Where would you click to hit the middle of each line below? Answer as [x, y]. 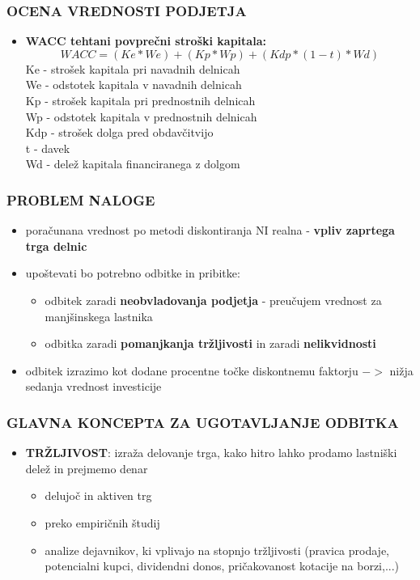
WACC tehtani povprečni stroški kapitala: [146, 41]
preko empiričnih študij [102, 522]
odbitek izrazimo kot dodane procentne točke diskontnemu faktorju [192, 370]
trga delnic [56, 246]
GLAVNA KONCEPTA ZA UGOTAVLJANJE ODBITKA [203, 422]
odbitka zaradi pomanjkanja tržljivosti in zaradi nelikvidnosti [210, 343]
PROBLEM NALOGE [81, 199]
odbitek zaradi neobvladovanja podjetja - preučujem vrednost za [213, 300]
